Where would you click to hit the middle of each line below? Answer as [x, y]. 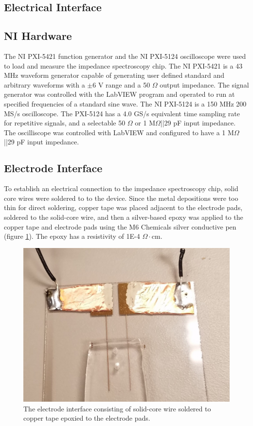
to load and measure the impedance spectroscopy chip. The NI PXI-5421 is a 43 [123, 65]
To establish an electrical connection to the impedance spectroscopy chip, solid [121, 188]
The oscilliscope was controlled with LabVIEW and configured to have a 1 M [119, 132]
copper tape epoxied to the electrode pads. [87, 418]
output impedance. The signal [204, 84]
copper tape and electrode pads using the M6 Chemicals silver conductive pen [120, 226]
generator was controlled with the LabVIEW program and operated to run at [119, 94]
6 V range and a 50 [121, 84]
